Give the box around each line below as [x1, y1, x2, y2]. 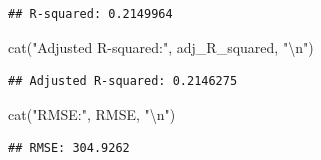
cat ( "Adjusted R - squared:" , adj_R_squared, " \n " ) [8, 36, 314, 57]
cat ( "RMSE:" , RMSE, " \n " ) [8, 103, 176, 124]
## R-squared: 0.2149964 [8, 7, 173, 21]
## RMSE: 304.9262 [8, 141, 130, 156]
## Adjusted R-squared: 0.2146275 [8, 74, 238, 89]
